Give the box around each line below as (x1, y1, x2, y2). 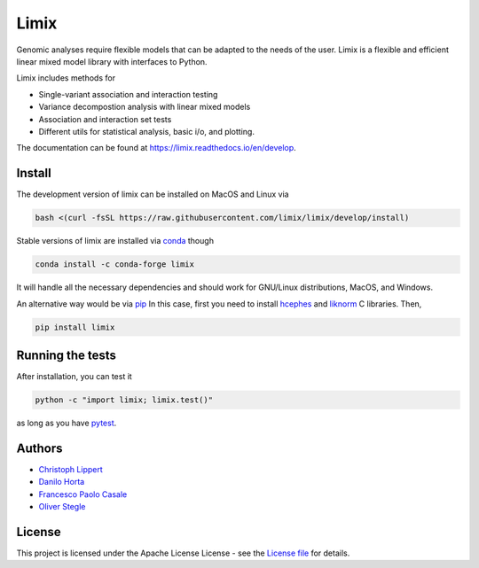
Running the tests (16, 347, 117, 362)
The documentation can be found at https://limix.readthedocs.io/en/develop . (16, 143, 296, 153)
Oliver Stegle (38, 502, 86, 512)
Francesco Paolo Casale (38, 488, 128, 500)
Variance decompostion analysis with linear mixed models (38, 102, 251, 113)
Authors (16, 440, 63, 455)
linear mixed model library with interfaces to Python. (16, 56, 208, 66)
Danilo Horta (38, 477, 85, 487)
